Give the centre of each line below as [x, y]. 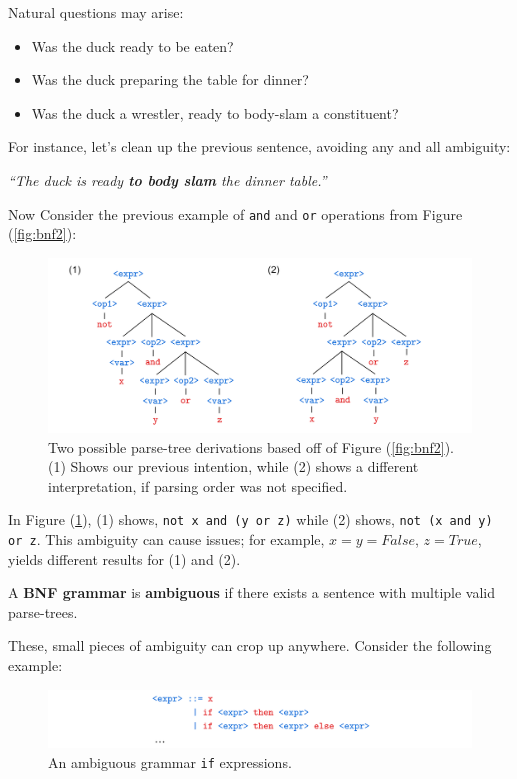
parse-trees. [43, 611]
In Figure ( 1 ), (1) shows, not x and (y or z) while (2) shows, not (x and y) [250, 519]
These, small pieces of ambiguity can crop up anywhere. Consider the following [250, 645]
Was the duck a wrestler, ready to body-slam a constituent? [215, 112]
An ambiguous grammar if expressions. [170, 761]
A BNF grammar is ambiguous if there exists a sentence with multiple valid [252, 592]
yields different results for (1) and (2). [124, 558]
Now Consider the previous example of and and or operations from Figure [235, 213]
